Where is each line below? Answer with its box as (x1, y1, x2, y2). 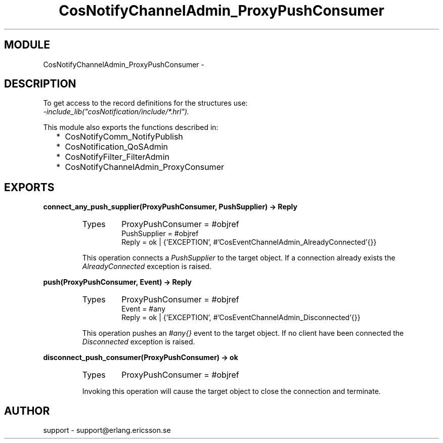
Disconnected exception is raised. (82, 337, 195, 346)
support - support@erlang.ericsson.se (43, 426, 171, 435)
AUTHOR (4, 404, 50, 417)
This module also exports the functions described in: (43, 123, 218, 132)
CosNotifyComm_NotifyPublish (65, 131, 183, 142)
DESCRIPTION (4, 77, 76, 91)
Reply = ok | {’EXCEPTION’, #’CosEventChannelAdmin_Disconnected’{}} (121, 313, 361, 322)
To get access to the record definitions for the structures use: (43, 99, 248, 108)
